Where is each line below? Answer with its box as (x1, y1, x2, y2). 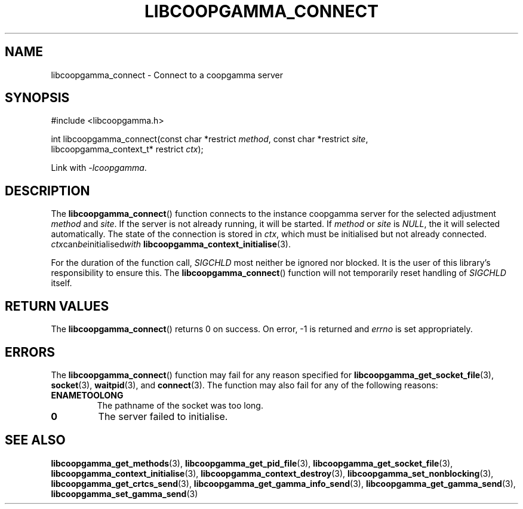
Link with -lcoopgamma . (51, 162, 147, 173)
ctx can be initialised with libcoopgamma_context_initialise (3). (51, 239, 291, 250)
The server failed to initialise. (98, 410, 228, 422)
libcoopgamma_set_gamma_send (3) (51, 488, 198, 499)
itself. (51, 278, 72, 289)
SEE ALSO (5, 433, 66, 448)
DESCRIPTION (5, 183, 90, 198)
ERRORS (5, 344, 56, 360)
